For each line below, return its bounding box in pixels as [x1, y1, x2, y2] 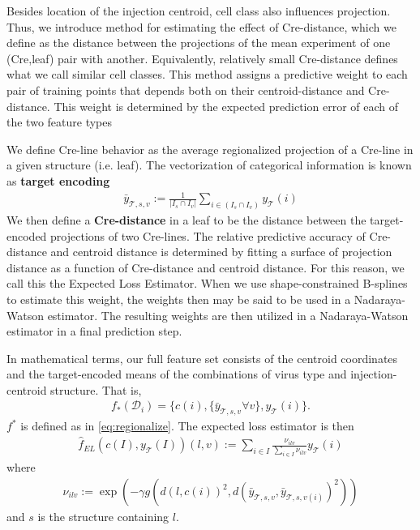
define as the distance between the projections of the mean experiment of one [6, 34, 391, 51]
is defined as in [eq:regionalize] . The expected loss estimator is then [20, 417, 354, 434]
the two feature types [6, 113, 112, 130]
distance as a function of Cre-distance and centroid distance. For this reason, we [6, 259, 405, 276]
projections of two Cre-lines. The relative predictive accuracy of [50, 227, 366, 244]
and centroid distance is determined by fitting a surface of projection [50, 243, 392, 260]
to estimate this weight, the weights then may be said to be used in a [6, 290, 351, 307]
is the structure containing [37, 508, 169, 525]
